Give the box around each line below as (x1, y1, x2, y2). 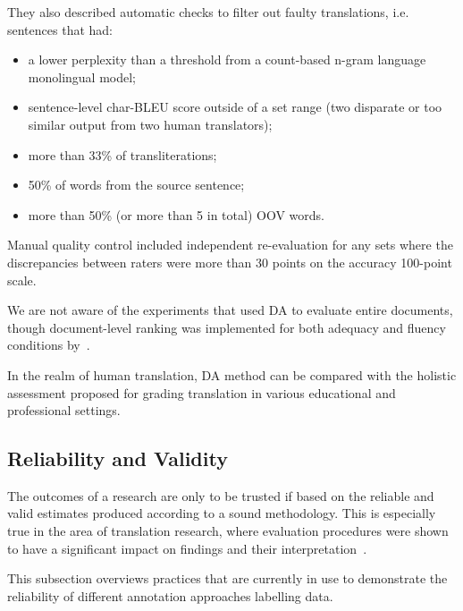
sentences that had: (7, 20, 113, 38)
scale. (7, 270, 37, 289)
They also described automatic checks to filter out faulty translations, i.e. (7, 3, 409, 21)
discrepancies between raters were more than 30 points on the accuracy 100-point (7, 252, 452, 271)
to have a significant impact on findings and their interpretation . (7, 539, 367, 557)
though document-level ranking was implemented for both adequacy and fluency (7, 318, 446, 336)
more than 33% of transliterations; (28, 145, 217, 164)
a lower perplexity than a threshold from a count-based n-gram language (28, 50, 426, 69)
